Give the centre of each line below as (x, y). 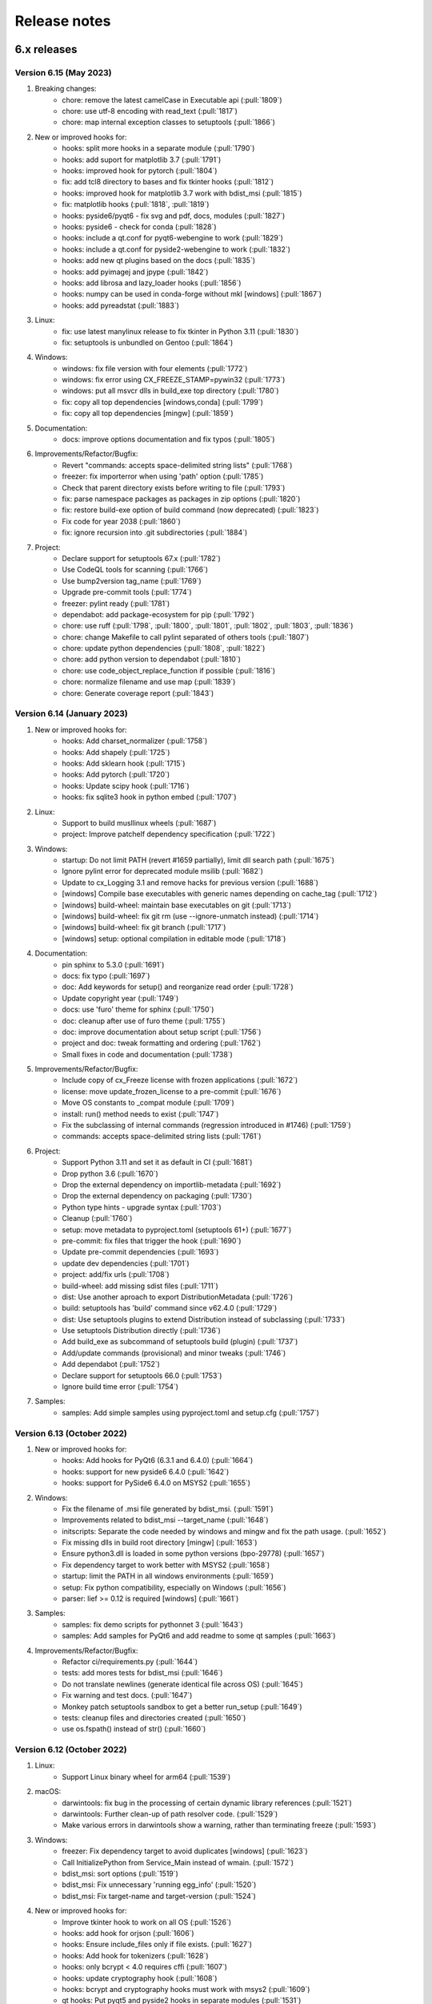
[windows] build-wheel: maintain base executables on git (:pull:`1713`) (177, 905)
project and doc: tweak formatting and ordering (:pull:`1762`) (162, 1043)
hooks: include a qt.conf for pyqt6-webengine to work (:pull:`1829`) (173, 238)
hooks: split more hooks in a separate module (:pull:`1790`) (158, 148)
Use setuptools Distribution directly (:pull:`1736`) (142, 1331)
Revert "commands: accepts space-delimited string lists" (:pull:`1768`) (177, 465)
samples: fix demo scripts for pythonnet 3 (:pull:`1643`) (152, 1624)
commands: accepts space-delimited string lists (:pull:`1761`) (162, 1136)
